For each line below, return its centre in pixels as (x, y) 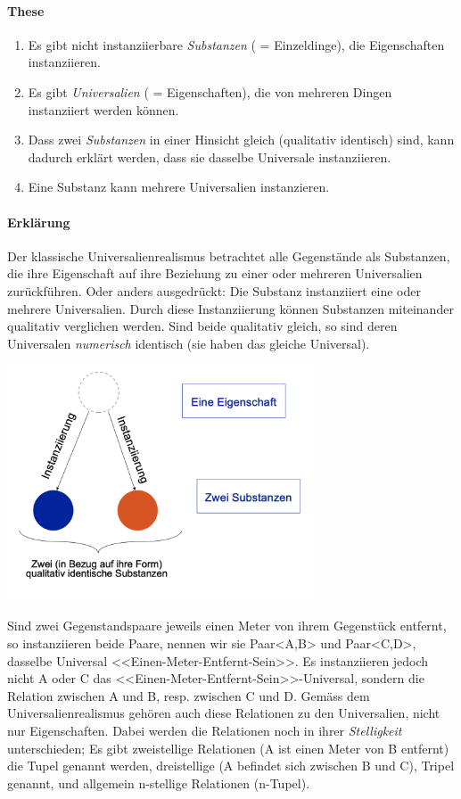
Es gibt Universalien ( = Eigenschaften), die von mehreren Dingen (210, 91)
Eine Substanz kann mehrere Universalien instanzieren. (179, 187)
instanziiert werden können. (103, 109)
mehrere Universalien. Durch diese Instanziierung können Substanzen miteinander (230, 308)
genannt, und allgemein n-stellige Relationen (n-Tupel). (159, 783)
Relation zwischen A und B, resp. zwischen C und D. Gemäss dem (189, 695)
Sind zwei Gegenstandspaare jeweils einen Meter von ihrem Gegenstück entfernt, (227, 626)
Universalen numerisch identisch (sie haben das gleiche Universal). (189, 343)
